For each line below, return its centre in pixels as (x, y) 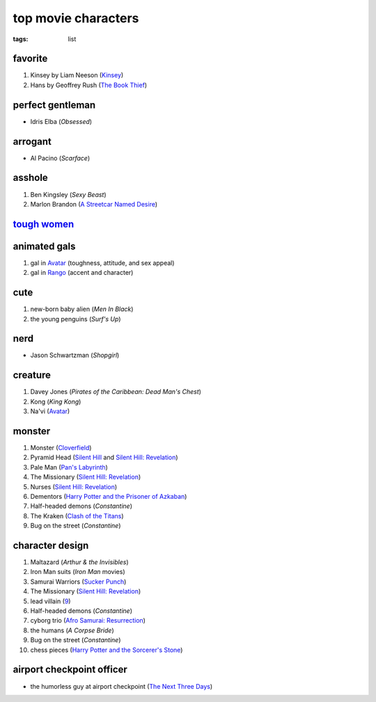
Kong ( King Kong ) (56, 401)
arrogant (32, 142)
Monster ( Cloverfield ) (61, 448)
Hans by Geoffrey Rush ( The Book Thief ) (89, 85)
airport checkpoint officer (70, 670)
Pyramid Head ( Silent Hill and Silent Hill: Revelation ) (104, 457)
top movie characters (76, 18)
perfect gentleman (54, 105)
